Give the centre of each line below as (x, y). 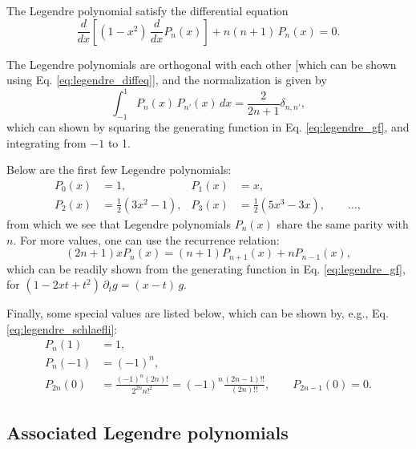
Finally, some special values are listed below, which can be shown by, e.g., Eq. (198, 313)
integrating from (46, 142)
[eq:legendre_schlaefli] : (62, 328)
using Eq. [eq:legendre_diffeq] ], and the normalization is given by (167, 80)
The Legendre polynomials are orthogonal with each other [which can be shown (202, 64)
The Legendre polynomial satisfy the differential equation (147, 10)
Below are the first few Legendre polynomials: (119, 170)
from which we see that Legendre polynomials (119, 223)
